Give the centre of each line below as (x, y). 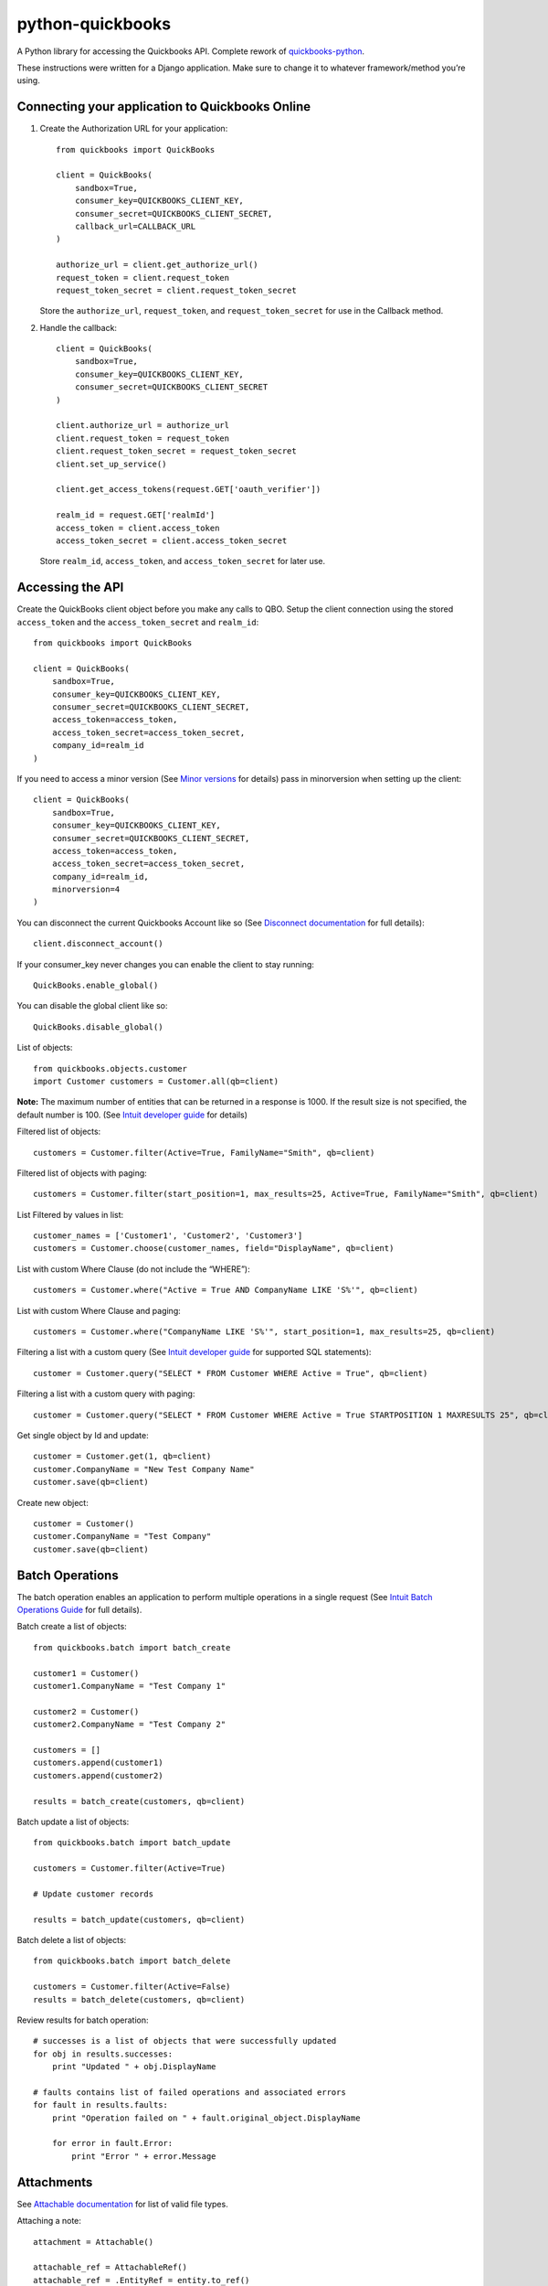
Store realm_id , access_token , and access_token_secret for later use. (183, 561)
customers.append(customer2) (98, 1775)
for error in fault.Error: (112, 2143)
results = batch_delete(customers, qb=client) (139, 1999)
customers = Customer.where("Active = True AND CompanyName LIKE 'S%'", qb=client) (226, 1290)
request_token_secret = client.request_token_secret (176, 290)
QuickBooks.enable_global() (96, 986)
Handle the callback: (79, 327)
